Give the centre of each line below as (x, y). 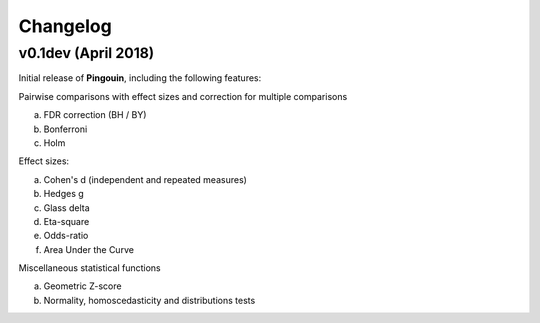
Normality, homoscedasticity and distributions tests (149, 300)
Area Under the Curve (89, 249)
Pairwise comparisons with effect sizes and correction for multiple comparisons (183, 96)
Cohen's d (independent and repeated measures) (145, 179)
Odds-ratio (66, 236)
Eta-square (66, 221)
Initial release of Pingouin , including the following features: (140, 78)
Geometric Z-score (82, 286)
